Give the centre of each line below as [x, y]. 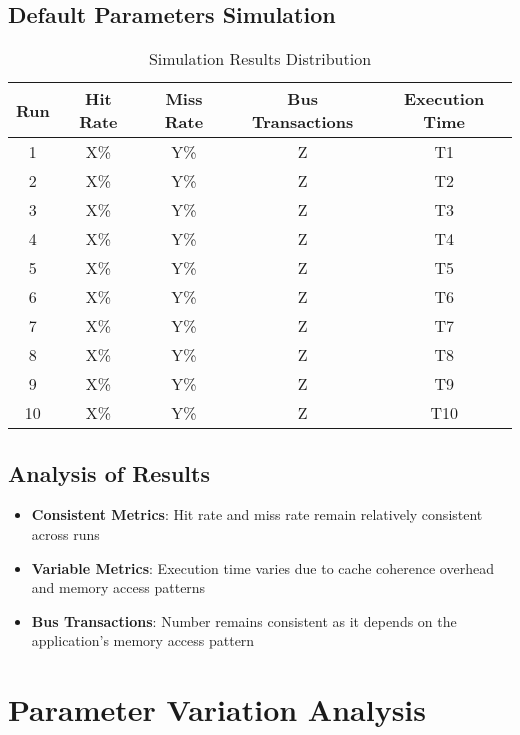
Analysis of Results [109, 472]
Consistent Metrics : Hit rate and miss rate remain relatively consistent [257, 514]
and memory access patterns [118, 587]
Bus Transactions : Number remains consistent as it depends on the [244, 620]
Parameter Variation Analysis [217, 709]
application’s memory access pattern [143, 640]
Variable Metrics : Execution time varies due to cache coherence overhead [262, 567]
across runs [65, 534]
